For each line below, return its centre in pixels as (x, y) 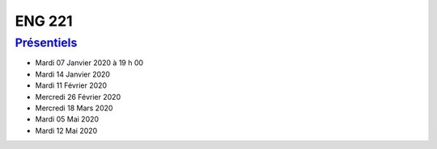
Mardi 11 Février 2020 (71, 85)
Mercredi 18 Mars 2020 (74, 108)
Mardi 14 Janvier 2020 (73, 74)
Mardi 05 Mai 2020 (67, 119)
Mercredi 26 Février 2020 (78, 97)
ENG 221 (44, 21)
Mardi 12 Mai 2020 (66, 130)
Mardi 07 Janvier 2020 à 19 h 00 (89, 63)
